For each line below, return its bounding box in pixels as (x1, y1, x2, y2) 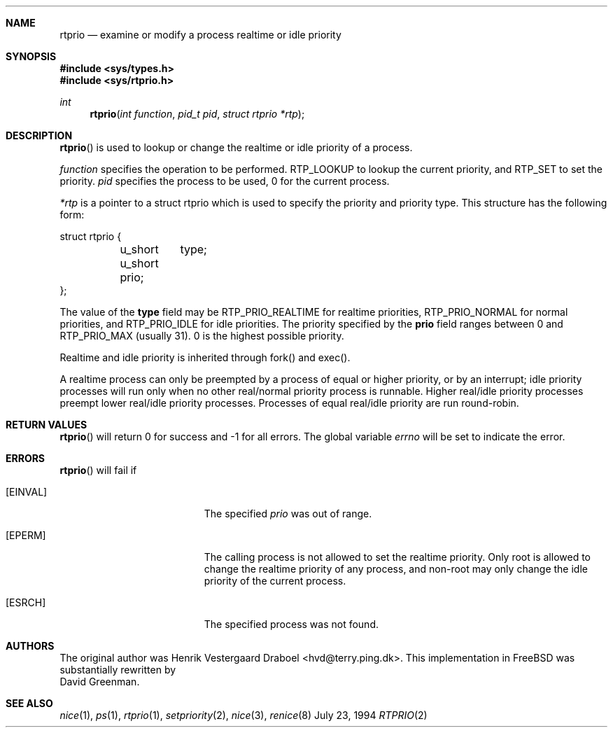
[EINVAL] (6, 486, 48, 498)
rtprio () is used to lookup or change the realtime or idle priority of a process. (59, 141, 413, 153)
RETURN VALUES (6, 419, 87, 431)
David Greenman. (59, 676, 140, 687)
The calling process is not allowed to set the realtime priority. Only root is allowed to (204, 551, 591, 563)
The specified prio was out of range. (204, 508, 372, 519)
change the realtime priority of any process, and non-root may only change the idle (204, 563, 588, 575)
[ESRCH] (6, 596, 46, 608)
